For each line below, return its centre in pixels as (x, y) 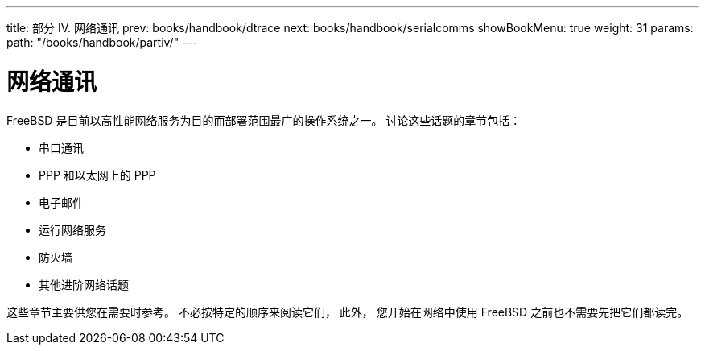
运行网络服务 (72, 229)
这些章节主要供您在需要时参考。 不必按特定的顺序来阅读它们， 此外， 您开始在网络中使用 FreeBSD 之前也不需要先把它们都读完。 (348, 312)
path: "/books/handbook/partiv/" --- (102, 42)
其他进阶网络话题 (84, 284)
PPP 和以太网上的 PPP (97, 175)
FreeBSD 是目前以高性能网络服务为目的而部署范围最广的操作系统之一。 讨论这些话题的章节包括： (264, 120)
